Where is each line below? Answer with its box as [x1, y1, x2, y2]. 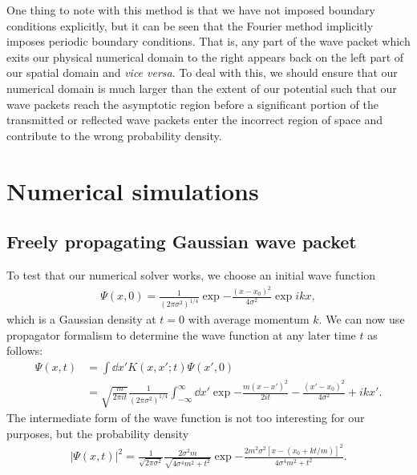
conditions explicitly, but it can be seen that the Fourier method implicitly [6, 17, 374, 34]
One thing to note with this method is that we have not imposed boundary [6, 2, 375, 18]
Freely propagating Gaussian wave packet [6, 229, 357, 254]
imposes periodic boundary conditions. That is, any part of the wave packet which [6, 33, 411, 50]
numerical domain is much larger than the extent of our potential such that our [6, 79, 397, 96]
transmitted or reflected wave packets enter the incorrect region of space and [6, 111, 383, 128]
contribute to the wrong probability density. [6, 127, 222, 143]
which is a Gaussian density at [6, 311, 156, 328]
